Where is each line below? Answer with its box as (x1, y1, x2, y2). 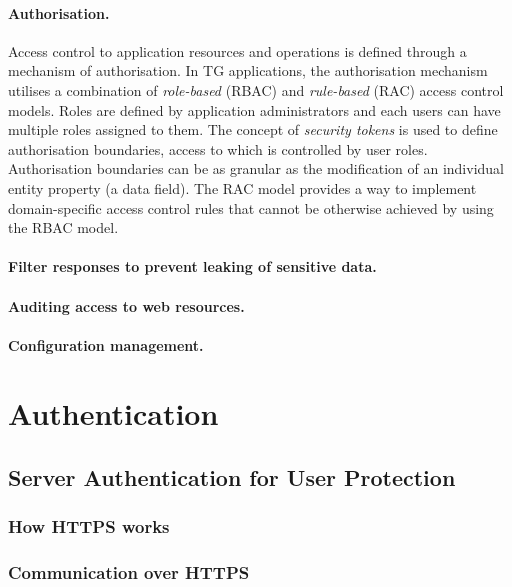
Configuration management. (8, 334, 204, 355)
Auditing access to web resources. (8, 295, 245, 316)
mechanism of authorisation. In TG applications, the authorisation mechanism (8, 60, 488, 81)
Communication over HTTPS (8, 560, 250, 585)
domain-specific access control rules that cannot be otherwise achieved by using (8, 197, 494, 218)
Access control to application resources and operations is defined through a (8, 40, 467, 61)
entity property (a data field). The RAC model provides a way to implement (8, 177, 477, 198)
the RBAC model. (8, 217, 119, 238)
